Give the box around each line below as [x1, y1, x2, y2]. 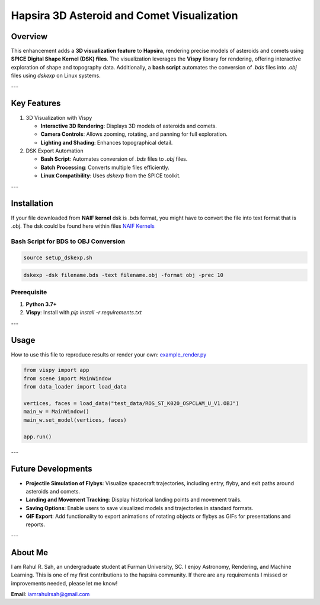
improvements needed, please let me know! [11, 579, 118, 587]
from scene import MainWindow [23, 375, 111, 382]
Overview [11, 31, 48, 42]
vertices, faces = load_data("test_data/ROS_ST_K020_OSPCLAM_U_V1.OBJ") [23, 400, 239, 407]
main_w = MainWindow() [23, 408, 89, 415]
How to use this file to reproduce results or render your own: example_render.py [11, 351, 207, 358]
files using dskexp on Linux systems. [11, 72, 101, 79]
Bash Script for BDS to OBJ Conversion [11, 237, 126, 246]
